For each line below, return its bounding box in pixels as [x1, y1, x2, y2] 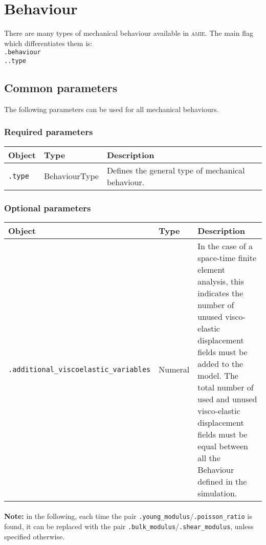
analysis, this [197, 275, 244, 287]
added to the [197, 357, 243, 369]
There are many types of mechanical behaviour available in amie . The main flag [4, 28, 253, 38]
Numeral [159, 363, 190, 376]
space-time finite [197, 251, 257, 264]
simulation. [197, 487, 237, 499]
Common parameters [4, 80, 118, 96]
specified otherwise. [4, 531, 65, 541]
